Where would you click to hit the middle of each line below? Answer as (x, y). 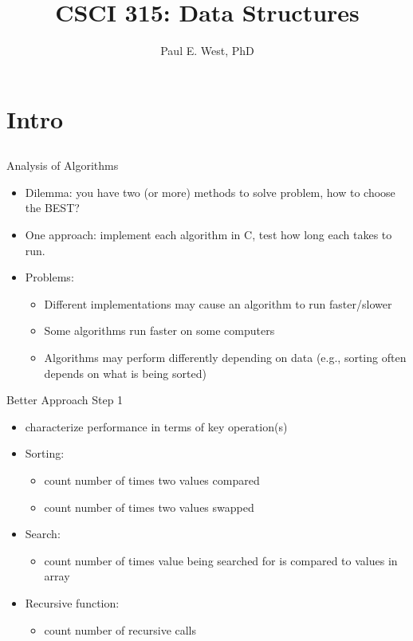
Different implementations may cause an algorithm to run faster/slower (218, 303)
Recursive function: (72, 602)
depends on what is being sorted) (125, 373)
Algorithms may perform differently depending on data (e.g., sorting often (225, 358)
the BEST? (52, 208)
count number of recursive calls (120, 629)
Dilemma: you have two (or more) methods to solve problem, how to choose (210, 192)
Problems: (49, 277)
